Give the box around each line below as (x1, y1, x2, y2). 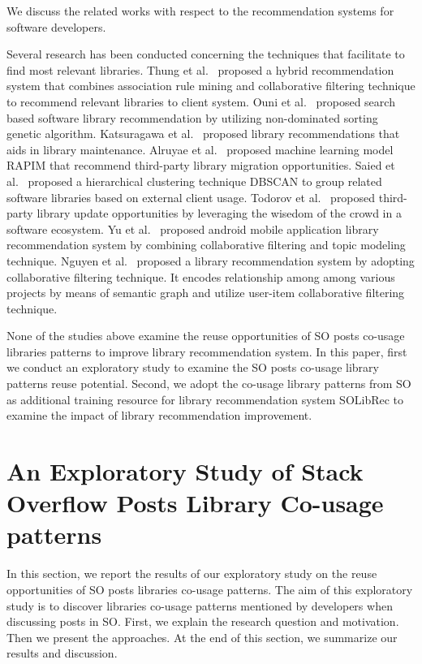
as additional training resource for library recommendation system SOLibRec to (6, 390, 404, 407)
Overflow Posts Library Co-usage (6, 486, 384, 520)
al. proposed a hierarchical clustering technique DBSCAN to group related (6, 172, 382, 189)
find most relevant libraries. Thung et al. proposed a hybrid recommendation (6, 61, 394, 78)
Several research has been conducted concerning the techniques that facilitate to (6, 45, 405, 63)
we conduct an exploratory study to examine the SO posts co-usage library (6, 359, 379, 376)
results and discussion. (6, 645, 118, 662)
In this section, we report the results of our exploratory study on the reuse (6, 565, 377, 582)
